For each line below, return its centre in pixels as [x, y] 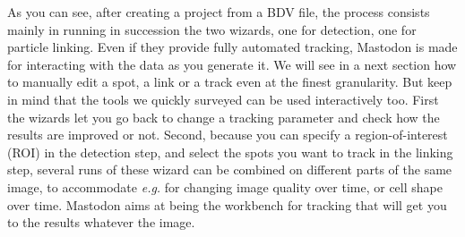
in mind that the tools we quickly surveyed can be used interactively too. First [223, 99]
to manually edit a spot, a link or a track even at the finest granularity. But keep [230, 82]
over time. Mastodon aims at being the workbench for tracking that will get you [227, 204]
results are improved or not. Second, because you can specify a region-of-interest [228, 135]
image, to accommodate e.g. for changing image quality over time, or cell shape [225, 186]
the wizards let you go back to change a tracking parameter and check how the [224, 117]
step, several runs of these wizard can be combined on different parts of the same [230, 169]
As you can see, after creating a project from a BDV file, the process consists [219, 12]
